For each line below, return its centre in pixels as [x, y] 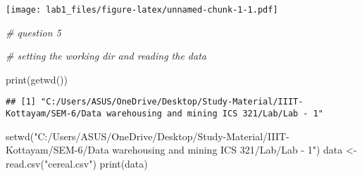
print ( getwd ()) [37, 79]
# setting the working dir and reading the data [106, 56]
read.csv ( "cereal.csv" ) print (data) [77, 163]
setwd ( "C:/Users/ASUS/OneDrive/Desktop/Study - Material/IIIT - [148, 136]
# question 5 [33, 32]
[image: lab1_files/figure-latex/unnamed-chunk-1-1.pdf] [142, 10]
